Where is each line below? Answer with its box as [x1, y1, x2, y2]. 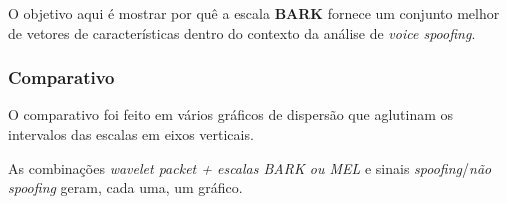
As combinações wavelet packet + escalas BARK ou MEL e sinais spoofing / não [8, 157, 492, 178]
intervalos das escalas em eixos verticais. [8, 124, 254, 144]
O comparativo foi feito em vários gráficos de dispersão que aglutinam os [8, 104, 454, 125]
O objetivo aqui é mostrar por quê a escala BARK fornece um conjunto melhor [8, 3, 500, 23]
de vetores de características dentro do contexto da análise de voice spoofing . [8, 22, 476, 43]
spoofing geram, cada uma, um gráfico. [8, 177, 243, 198]
